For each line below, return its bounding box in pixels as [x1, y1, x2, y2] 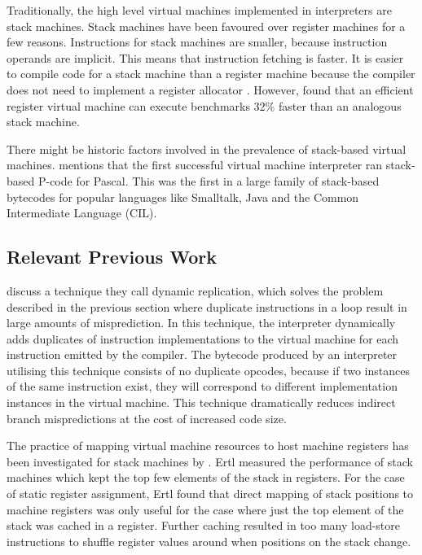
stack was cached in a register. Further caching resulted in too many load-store [7, 517, 400, 534]
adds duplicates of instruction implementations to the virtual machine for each [7, 330, 399, 347]
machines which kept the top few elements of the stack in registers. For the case [7, 469, 405, 486]
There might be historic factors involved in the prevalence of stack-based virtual [7, 140, 407, 157]
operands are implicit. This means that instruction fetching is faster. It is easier [7, 49, 404, 66]
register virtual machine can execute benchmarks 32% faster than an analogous [7, 97, 402, 114]
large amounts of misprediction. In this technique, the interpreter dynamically [7, 314, 396, 331]
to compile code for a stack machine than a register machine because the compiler [7, 65, 415, 82]
